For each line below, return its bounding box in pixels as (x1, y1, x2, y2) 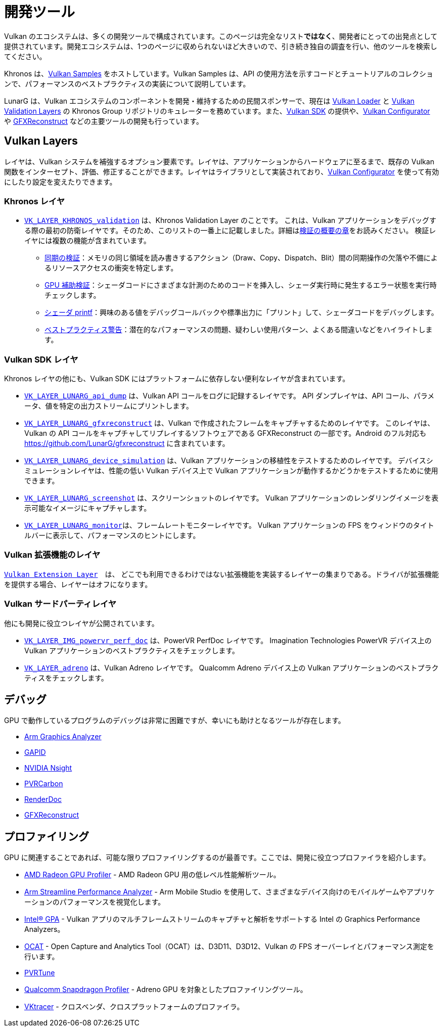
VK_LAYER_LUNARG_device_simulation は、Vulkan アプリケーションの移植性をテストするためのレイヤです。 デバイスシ (24, 456, 433, 465)
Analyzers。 (24, 925, 65, 934)
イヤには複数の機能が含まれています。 (24, 236, 151, 245)
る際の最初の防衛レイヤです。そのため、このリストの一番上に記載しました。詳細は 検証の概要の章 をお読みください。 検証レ (24, 226, 436, 235)
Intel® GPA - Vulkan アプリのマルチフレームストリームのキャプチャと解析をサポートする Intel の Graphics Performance (24, 915, 420, 924)
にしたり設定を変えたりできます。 (4, 177, 117, 186)
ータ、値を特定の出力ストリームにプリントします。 (24, 401, 193, 411)
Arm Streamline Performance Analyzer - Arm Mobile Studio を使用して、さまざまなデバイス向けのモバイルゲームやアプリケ (24, 887, 435, 896)
